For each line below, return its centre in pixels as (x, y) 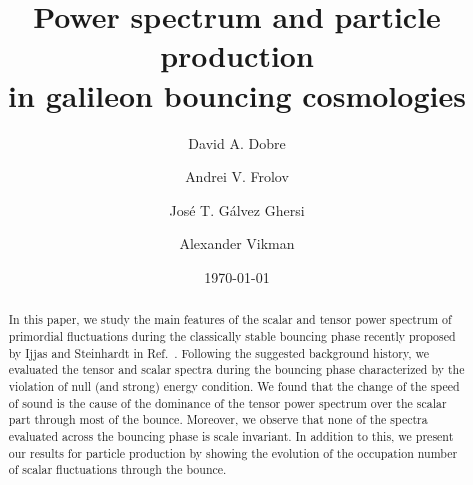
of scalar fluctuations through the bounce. (117, 469)
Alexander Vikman (237, 243)
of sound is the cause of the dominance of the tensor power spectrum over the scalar (227, 402)
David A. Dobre (237, 142)
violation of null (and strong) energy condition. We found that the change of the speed (234, 385)
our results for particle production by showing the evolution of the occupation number (233, 452)
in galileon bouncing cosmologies (237, 94)
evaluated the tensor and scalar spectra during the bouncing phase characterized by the (236, 369)
